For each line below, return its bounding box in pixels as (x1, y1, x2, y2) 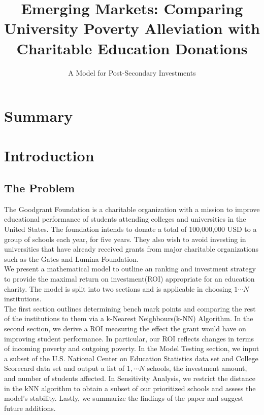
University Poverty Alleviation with (4, 18, 260, 39)
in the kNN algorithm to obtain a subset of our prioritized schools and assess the (4, 383, 256, 393)
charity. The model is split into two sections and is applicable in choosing (4, 283, 232, 294)
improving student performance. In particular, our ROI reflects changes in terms (4, 333, 254, 343)
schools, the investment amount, (147, 363, 247, 373)
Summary (4, 106, 73, 126)
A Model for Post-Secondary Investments (68, 67, 196, 78)
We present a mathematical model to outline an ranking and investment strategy (4, 263, 256, 274)
